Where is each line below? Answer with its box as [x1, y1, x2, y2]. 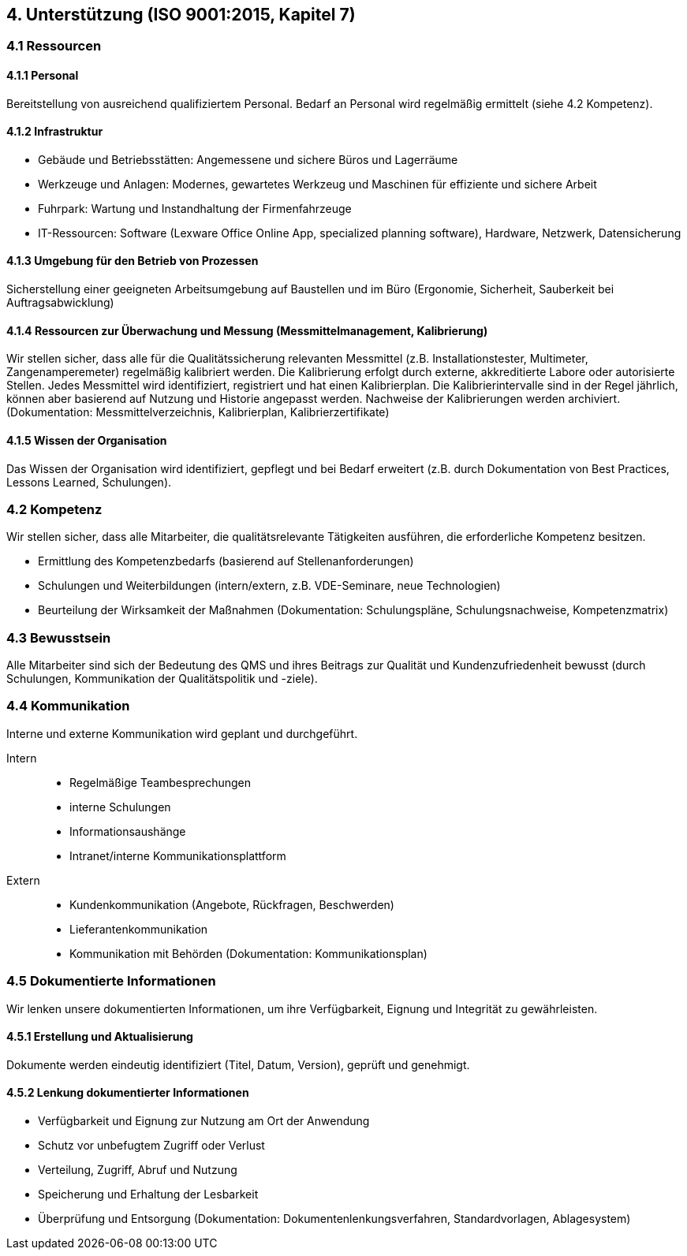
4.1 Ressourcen [6, 38, 102, 54]
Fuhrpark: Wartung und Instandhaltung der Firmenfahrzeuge [38, 201, 352, 215]
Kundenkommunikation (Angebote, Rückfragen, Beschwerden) [69, 897, 394, 911]
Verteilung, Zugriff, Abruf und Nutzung [38, 1162, 237, 1176]
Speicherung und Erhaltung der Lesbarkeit [38, 1187, 259, 1201]
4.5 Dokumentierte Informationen [6, 973, 216, 990]
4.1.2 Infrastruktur [6, 125, 103, 139]
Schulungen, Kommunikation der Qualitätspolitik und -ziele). [6, 672, 318, 686]
